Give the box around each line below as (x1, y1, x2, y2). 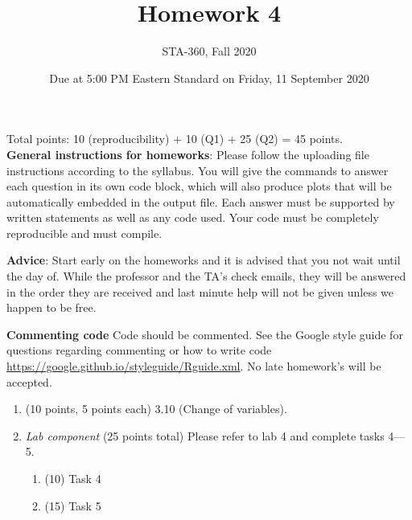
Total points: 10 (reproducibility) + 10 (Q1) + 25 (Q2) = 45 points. (6, 130, 343, 147)
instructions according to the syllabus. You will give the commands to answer (6, 162, 389, 178)
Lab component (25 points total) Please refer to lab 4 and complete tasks (25, 427, 385, 444)
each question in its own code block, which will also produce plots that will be (6, 178, 392, 194)
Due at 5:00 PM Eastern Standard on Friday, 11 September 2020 (49, 69, 369, 86)
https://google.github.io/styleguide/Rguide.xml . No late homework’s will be (6, 358, 381, 375)
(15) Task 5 (44, 497, 101, 514)
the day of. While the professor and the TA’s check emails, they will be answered (6, 268, 406, 285)
